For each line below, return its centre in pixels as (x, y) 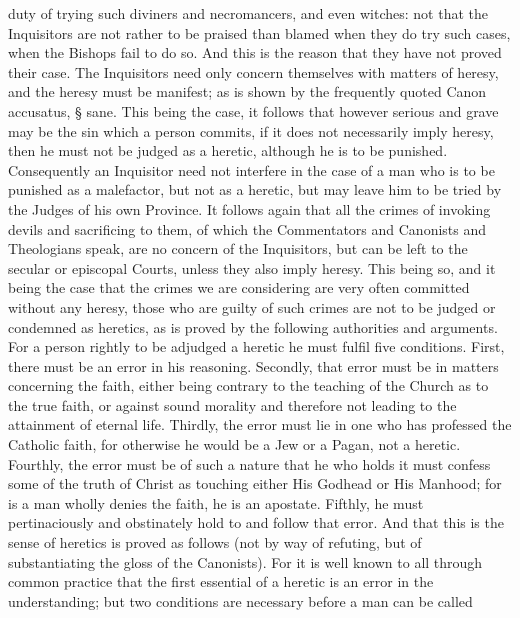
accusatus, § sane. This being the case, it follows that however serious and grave (253, 110)
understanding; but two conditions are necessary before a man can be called (240, 600)
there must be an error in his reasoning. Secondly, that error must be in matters (253, 365)
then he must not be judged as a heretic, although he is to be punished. (228, 150)
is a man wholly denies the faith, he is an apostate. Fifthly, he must (216, 502)
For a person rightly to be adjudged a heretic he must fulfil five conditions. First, (256, 346)
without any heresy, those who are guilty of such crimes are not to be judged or (252, 306)
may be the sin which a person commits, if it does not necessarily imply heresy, (251, 130)
